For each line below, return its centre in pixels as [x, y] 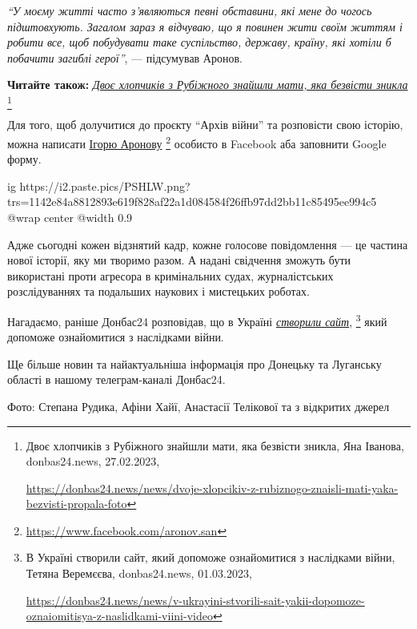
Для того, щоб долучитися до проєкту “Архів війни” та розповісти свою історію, [205, 125]
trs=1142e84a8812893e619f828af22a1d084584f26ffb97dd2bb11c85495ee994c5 [192, 202]
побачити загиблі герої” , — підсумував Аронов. [125, 57]
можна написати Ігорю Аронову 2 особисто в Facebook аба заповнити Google [197, 142]
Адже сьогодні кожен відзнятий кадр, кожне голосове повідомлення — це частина [208, 244]
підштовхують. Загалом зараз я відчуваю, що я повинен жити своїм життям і [205, 26]
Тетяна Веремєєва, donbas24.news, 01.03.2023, [139, 573]
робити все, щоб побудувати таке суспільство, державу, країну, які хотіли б [199, 42]
